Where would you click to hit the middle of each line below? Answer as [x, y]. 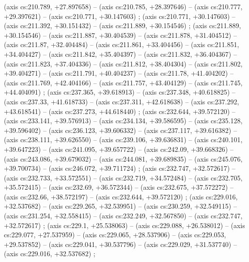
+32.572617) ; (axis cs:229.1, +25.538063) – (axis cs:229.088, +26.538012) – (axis [124, 225]
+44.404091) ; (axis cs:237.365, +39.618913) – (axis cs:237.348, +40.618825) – [120, 92]
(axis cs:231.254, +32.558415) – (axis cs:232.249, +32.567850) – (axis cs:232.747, [123, 216]
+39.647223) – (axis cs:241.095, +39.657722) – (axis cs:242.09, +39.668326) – [119, 149]
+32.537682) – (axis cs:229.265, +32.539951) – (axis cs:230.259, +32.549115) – [120, 206]
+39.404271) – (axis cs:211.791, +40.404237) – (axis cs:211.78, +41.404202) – [119, 73]
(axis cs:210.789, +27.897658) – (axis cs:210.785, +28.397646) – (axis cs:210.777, [123, 6]
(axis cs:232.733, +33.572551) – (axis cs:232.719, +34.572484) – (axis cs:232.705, [123, 177]
